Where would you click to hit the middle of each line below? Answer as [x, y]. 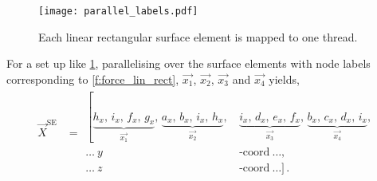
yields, [284, 79]
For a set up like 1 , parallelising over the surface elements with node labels [188, 63]
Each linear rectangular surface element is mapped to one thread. [198, 36]
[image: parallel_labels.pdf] [118, 11]
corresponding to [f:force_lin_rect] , [93, 79]
